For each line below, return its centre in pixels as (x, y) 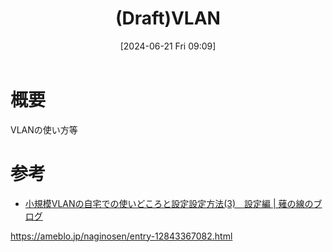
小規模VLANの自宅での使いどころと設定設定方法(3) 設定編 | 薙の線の (169, 203)
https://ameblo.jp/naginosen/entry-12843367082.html (121, 236)
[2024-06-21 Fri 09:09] (168, 46)
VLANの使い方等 (44, 129)
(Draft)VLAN (168, 18)
